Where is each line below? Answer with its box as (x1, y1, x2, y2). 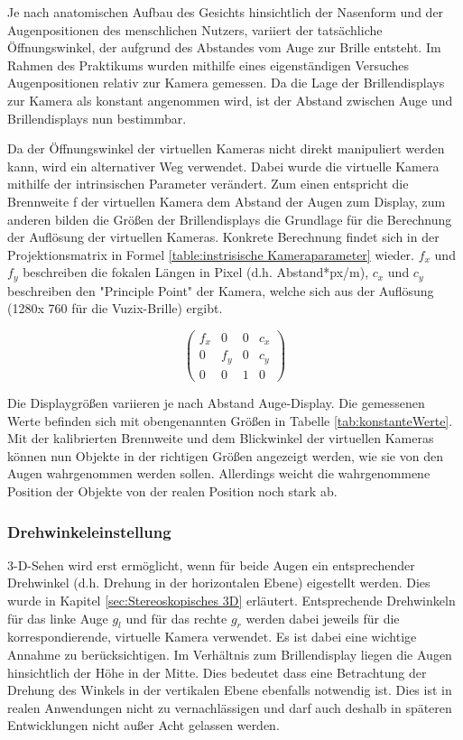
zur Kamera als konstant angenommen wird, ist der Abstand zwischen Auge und (7, 90, 453, 109)
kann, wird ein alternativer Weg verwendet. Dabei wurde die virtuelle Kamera (7, 156, 440, 175)
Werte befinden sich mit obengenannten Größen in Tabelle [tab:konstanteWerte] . (7, 411, 453, 430)
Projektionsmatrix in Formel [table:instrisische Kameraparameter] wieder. (7, 245, 414, 264)
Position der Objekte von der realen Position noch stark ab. (7, 481, 338, 500)
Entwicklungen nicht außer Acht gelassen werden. (7, 716, 280, 735)
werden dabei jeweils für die (245, 608, 400, 627)
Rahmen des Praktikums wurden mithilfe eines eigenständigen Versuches (7, 55, 410, 74)
